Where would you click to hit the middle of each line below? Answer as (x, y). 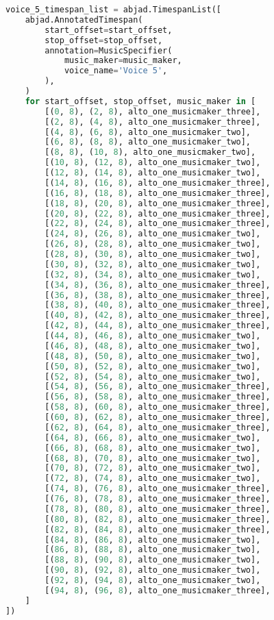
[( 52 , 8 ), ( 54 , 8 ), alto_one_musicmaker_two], (153, 376)
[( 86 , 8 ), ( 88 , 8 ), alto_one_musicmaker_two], (153, 550)
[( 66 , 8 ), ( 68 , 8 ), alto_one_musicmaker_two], (153, 448)
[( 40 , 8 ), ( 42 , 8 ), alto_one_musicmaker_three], (158, 315)
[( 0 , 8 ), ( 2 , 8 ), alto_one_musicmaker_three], (153, 111)
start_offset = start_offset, (109, 30)
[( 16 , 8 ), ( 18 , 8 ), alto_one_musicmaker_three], (158, 193)
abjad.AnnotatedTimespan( (84, 20)
